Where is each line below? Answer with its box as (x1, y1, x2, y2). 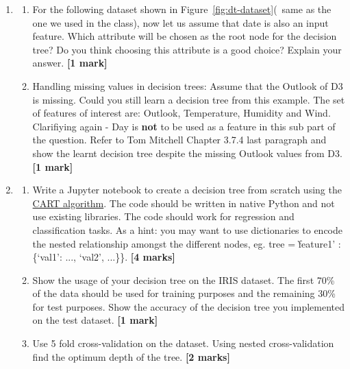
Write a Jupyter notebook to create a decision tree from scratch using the (32, 182, 342, 197)
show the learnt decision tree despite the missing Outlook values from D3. (32, 145, 342, 160)
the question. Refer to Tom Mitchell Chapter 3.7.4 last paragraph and (32, 132, 327, 147)
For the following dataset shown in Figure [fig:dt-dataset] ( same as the (32, 2, 332, 16)
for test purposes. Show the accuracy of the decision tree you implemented (32, 299, 345, 313)
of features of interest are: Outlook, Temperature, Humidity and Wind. (32, 106, 331, 120)
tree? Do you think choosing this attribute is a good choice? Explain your (32, 42, 342, 56)
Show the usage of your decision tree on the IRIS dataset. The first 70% (32, 272, 335, 287)
